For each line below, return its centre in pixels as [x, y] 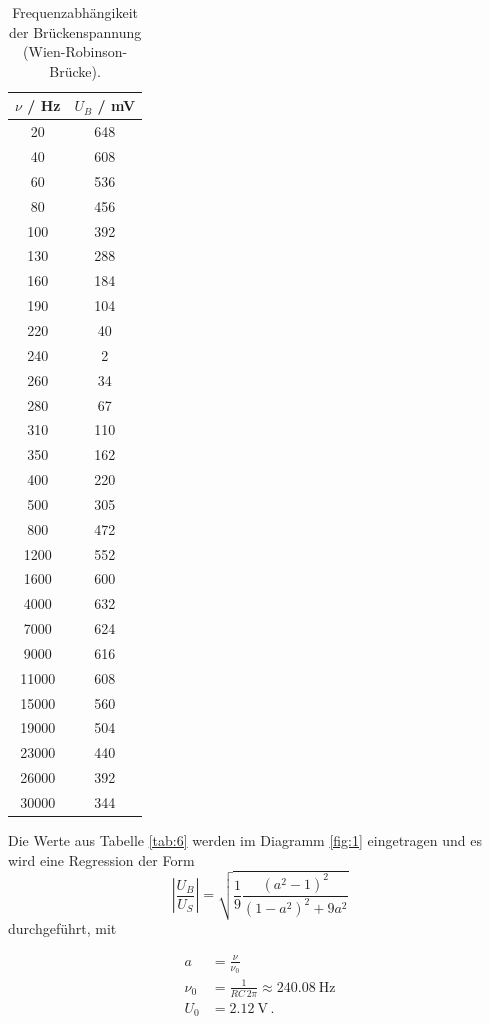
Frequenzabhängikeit [75, 12]
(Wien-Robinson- [75, 51]
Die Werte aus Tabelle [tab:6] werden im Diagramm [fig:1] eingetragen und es [245, 840]
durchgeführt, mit [62, 927]
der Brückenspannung [75, 31]
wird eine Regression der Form [101, 859]
